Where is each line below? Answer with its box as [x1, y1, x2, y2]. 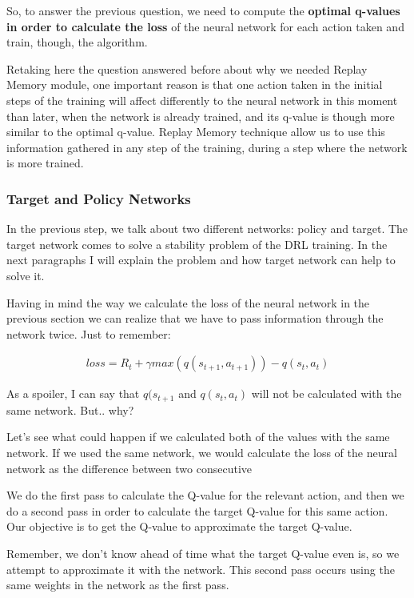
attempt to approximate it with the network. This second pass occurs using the [6, 560, 395, 577]
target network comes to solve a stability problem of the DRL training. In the [6, 235, 388, 252]
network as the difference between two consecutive [6, 460, 252, 476]
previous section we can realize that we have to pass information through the [6, 310, 384, 327]
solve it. [6, 267, 45, 283]
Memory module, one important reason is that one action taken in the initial [6, 76, 383, 93]
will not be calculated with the [251, 385, 402, 402]
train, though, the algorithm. [6, 34, 148, 50]
